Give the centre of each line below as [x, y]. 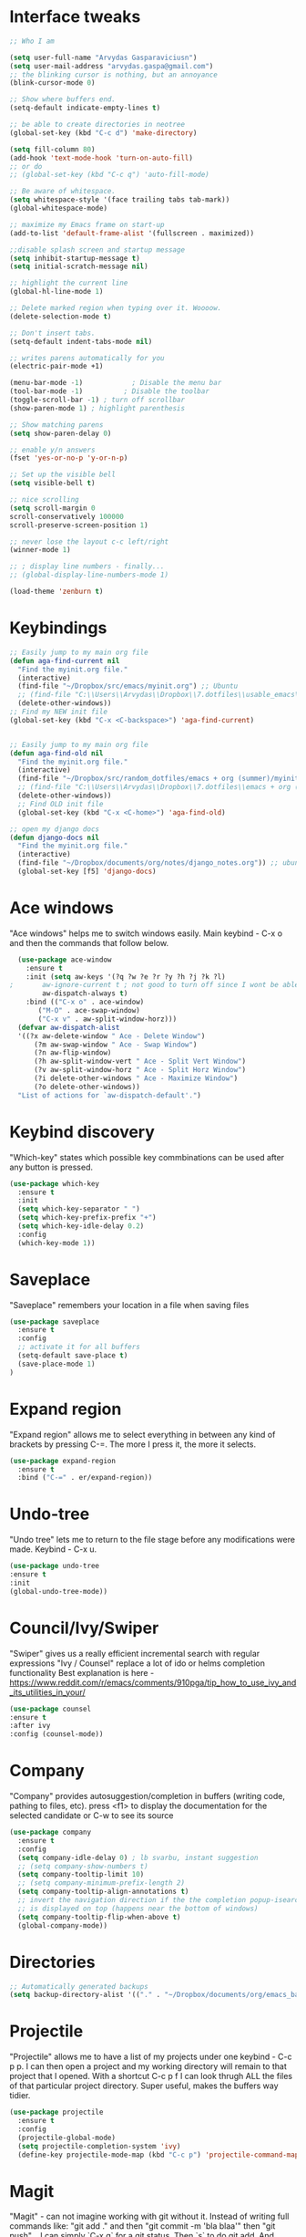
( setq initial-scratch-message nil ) [79, 266]
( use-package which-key [55, 1183]
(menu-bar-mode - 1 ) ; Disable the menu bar [116, 383]
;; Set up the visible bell [63, 475]
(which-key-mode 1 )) [56, 1243]
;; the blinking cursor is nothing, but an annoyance [114, 75]
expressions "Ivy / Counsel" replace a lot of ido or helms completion [138, 1663]
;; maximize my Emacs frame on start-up [87, 224]
